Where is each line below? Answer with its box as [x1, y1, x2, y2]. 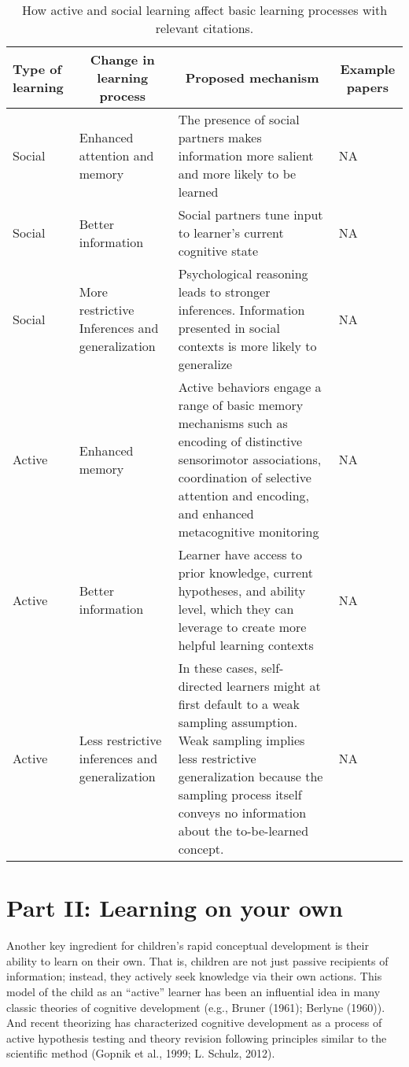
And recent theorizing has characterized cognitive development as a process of [6, 1014, 382, 1031]
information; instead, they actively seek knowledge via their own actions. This [6, 968, 382, 984]
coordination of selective [178, 468, 311, 486]
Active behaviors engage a [178, 378, 322, 396]
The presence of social [178, 110, 300, 128]
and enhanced [178, 504, 254, 522]
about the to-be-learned [178, 821, 309, 840]
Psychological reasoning [178, 264, 308, 282]
